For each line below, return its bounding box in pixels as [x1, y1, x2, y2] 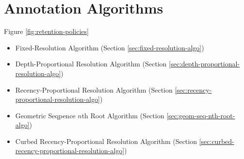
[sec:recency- [175, 84, 212, 95]
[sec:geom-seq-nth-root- [166, 110, 235, 120]
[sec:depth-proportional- [169, 59, 240, 69]
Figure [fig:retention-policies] [4, 26, 89, 36]
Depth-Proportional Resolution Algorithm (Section [15, 59, 167, 69]
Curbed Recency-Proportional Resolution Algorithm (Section [15, 136, 197, 146]
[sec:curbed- [199, 136, 234, 146]
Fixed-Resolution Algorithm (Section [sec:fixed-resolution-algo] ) [15, 42, 204, 52]
